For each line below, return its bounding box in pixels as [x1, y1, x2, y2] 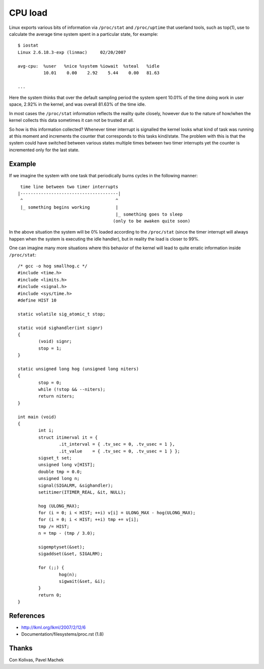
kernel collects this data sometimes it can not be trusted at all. [9, 118, 134, 123]
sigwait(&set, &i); [59, 578, 106, 584]
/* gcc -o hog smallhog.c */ [18, 263, 88, 269]
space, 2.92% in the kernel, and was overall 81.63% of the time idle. [9, 101, 146, 107]
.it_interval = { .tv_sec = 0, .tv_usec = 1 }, [59, 441, 176, 447]
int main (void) [18, 414, 57, 420]
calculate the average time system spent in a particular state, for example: [9, 31, 158, 37]
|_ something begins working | [20, 205, 118, 210]
